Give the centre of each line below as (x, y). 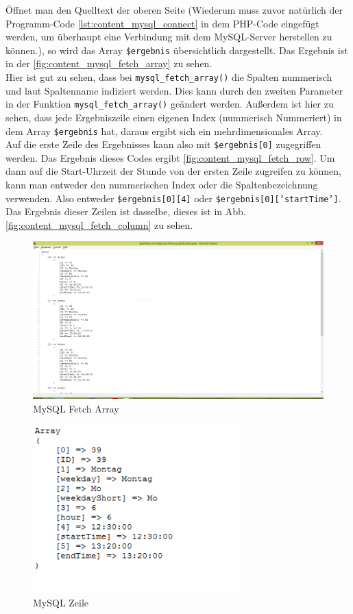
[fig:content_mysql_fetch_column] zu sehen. (99, 224)
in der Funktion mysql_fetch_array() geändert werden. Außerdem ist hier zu (170, 104)
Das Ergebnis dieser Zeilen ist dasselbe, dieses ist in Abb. (126, 211)
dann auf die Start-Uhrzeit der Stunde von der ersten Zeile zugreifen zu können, (173, 171)
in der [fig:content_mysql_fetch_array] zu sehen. (109, 63)
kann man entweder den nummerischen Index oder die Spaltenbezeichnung (162, 185)
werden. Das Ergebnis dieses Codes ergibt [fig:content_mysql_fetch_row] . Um (170, 157)
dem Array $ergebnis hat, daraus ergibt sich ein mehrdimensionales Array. (164, 131)
